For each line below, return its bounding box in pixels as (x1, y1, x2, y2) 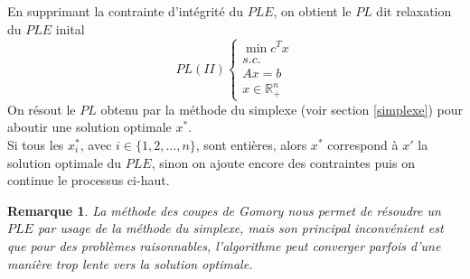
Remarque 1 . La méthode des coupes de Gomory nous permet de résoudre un (7, 200, 441, 219)
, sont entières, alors (195, 135, 307, 154)
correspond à (327, 135, 399, 154)
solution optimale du (7, 153, 122, 172)
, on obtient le (273, 2, 352, 20)
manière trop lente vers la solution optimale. (7, 254, 253, 273)
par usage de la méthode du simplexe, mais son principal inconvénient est (37, 219, 444, 237)
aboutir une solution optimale (7, 117, 172, 136)
